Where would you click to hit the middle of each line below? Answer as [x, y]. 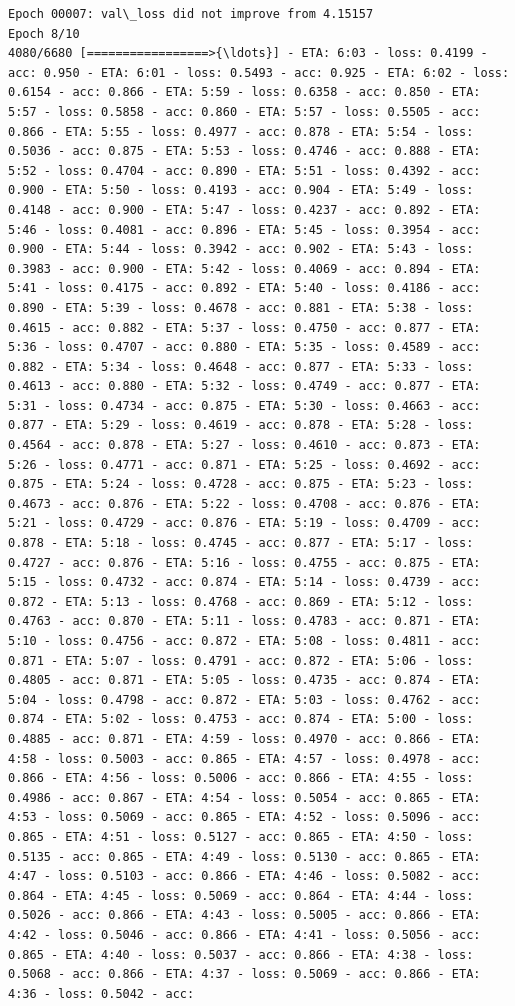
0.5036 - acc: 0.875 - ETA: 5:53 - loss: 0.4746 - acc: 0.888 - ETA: [244, 151]
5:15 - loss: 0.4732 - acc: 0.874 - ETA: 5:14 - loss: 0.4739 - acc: [244, 582]
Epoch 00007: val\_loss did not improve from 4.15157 [191, 14]
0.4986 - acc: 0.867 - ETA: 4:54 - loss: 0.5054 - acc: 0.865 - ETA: [244, 797]
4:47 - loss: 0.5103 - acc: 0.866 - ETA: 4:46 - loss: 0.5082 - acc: [244, 876]
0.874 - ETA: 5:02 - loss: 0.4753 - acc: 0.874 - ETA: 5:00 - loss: [241, 719]
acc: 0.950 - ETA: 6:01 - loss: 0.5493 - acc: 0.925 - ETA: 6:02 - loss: [259, 72]
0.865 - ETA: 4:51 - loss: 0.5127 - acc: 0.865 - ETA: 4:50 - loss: [241, 836]
